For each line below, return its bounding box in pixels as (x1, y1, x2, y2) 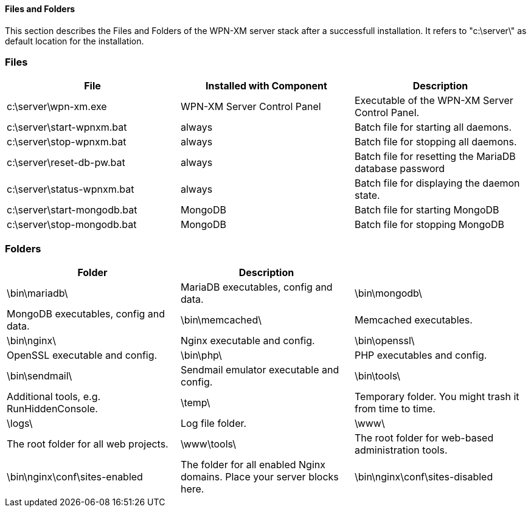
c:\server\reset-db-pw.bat (7, 156, 125, 169)
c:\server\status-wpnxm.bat (7, 183, 134, 196)
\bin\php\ (180, 349, 222, 362)
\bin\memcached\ (180, 314, 262, 327)
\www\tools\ (180, 438, 237, 451)
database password (354, 162, 445, 175)
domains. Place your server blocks (180, 471, 339, 483)
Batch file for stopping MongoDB (354, 218, 504, 231)
